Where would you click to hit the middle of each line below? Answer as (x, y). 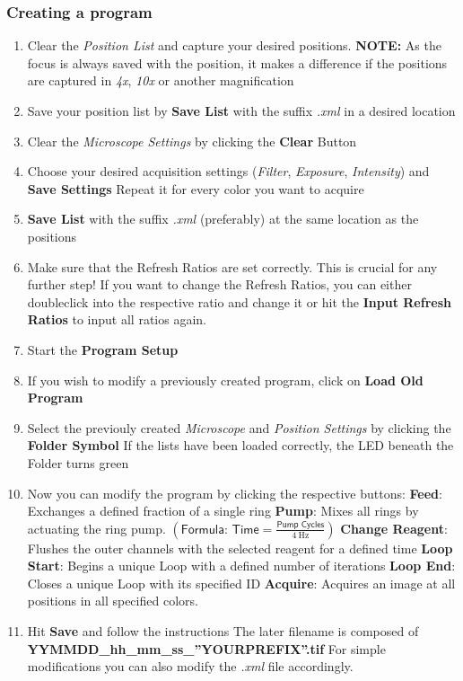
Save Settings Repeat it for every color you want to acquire (196, 188)
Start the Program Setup (103, 349)
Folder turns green (78, 462)
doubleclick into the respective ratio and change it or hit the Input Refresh (239, 301)
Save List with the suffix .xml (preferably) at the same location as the (223, 219)
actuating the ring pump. (96, 528)
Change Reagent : (394, 528)
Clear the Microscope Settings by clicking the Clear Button (192, 141)
